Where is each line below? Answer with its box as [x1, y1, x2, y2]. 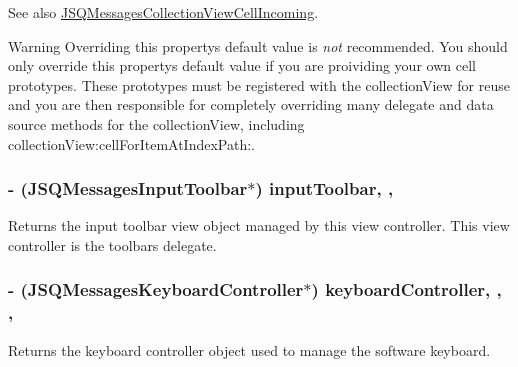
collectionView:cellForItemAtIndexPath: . [8, 133, 256, 154]
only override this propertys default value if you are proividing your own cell [8, 55, 476, 76]
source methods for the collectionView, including [8, 113, 305, 134]
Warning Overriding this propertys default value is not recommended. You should [8, 35, 508, 56]
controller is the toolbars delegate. [8, 234, 217, 255]
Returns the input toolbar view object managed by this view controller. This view [8, 215, 510, 236]
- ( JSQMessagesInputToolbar [8, 176, 248, 201]
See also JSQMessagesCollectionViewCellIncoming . [8, 2, 319, 22]
